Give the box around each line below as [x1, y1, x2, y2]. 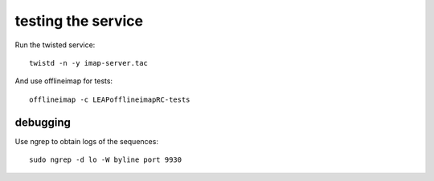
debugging [14, 115, 72, 129]
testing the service [14, 12, 144, 30]
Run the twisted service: [14, 40, 96, 50]
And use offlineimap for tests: [14, 76, 113, 86]
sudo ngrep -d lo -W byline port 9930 [29, 155, 182, 164]
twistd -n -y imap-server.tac [29, 58, 149, 67]
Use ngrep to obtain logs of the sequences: [14, 136, 158, 146]
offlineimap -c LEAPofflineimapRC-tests [29, 95, 190, 104]
